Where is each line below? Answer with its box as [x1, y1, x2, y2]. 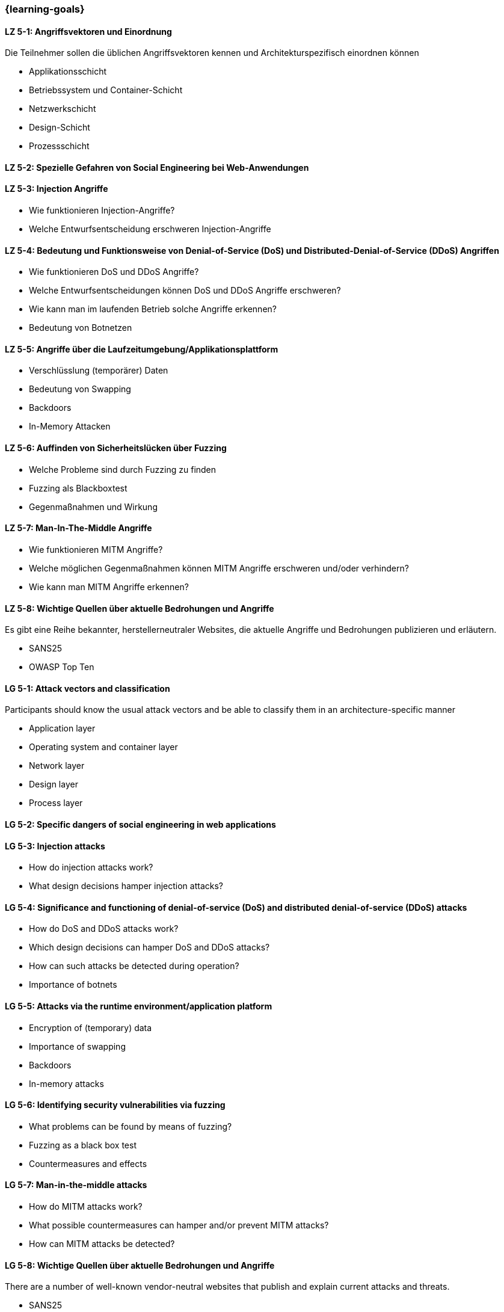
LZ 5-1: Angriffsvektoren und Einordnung [5, 26, 172, 37]
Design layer [29, 779, 78, 790]
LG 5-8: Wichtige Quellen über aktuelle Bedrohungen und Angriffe [5, 1260, 275, 1270]
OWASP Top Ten [29, 662, 94, 673]
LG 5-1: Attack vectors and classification [5, 683, 170, 694]
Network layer [29, 760, 85, 771]
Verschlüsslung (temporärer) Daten [29, 365, 168, 376]
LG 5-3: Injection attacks [5, 840, 105, 851]
